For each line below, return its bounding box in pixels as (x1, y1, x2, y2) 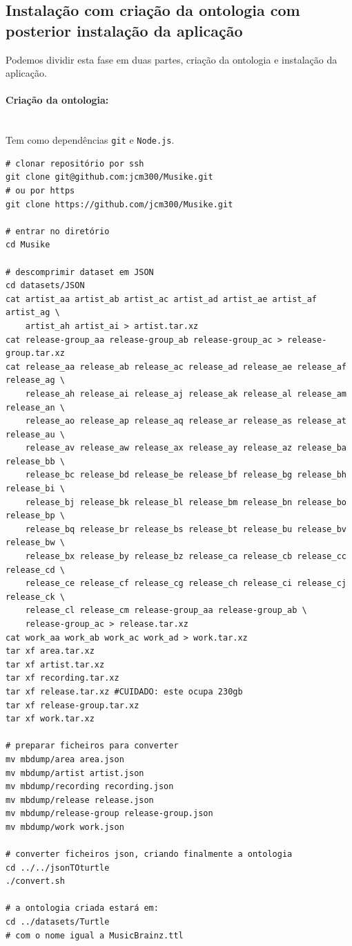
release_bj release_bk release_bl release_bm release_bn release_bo (25, 497, 346, 507)
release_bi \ (6, 484, 65, 494)
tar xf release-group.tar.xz (6, 700, 139, 710)
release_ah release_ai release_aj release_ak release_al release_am (25, 388, 346, 399)
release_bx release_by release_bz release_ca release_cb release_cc (25, 551, 346, 562)
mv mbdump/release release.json (6, 795, 154, 805)
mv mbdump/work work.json (6, 822, 124, 832)
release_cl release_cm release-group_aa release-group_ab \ (25, 605, 307, 616)
